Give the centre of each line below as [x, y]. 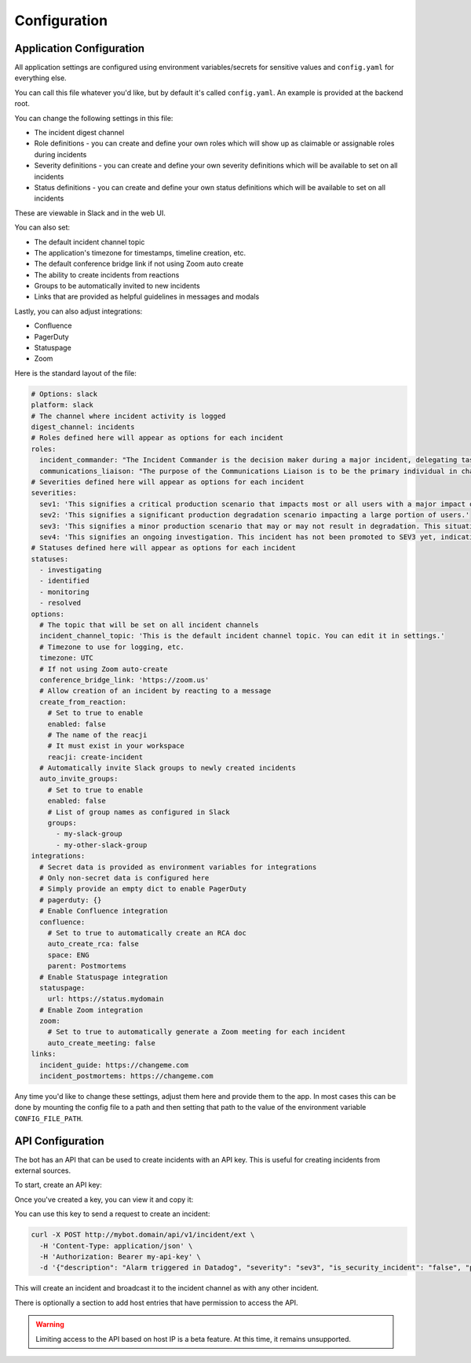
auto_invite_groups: [79, 779]
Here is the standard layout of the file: [75, 373]
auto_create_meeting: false [102, 1043]
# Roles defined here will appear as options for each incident [157, 438]
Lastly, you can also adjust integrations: [78, 311]
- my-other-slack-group [102, 845]
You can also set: [42, 227]
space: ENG [68, 955]
